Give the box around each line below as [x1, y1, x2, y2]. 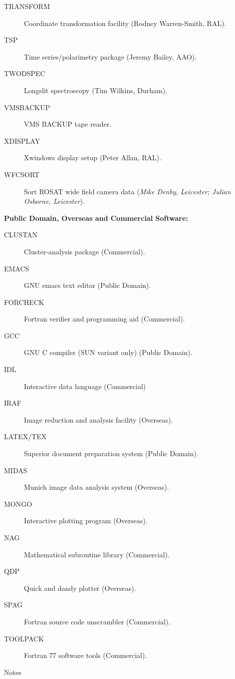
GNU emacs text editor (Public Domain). [24, 280, 151, 290]
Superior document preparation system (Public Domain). [24, 448, 199, 459]
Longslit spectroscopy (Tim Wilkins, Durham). [24, 85, 168, 95]
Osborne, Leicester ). [24, 196, 85, 206]
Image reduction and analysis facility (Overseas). [24, 414, 173, 425]
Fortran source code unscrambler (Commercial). [24, 616, 171, 626]
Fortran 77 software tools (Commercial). [24, 650, 147, 660]
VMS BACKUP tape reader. [24, 119, 112, 129]
